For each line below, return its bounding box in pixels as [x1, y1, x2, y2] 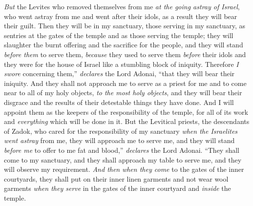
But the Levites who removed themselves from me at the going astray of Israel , [4, 1, 240, 11]
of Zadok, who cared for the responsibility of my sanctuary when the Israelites [4, 125, 238, 136]
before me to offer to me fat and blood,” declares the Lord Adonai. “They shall [4, 144, 239, 155]
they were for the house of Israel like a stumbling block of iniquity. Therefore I [4, 59, 239, 69]
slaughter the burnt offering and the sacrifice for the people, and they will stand [4, 40, 243, 50]
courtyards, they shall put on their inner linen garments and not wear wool [4, 173, 229, 184]
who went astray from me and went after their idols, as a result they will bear [4, 11, 237, 21]
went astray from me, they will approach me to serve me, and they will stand [4, 135, 235, 145]
